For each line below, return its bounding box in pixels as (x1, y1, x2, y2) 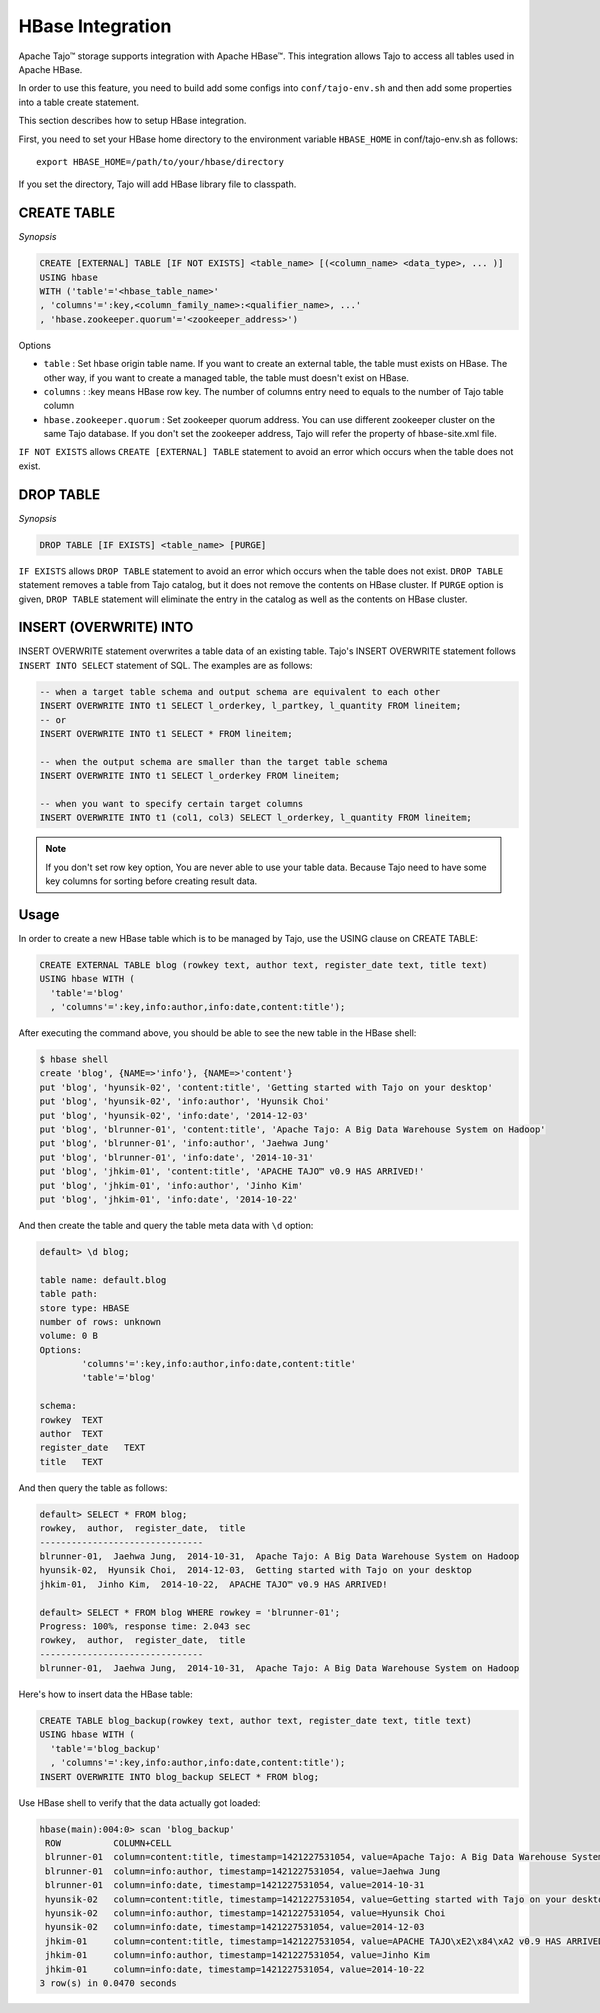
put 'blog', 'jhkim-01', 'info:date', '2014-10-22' (39, 1194, 299, 1205)
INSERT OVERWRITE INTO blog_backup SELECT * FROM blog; (39, 1771, 320, 1782)
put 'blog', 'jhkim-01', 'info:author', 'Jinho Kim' (39, 1180, 304, 1191)
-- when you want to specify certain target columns (39, 798, 304, 809)
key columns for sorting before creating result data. (45, 875, 258, 887)
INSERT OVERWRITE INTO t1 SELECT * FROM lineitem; (39, 728, 294, 739)
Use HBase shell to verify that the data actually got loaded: (18, 1796, 261, 1809)
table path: (39, 1288, 99, 1300)
